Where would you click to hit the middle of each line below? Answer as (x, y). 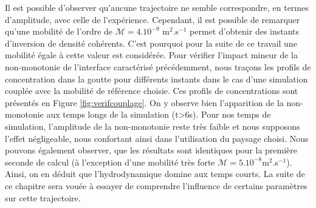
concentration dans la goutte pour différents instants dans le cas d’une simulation (156, 79)
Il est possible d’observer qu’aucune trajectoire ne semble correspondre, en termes (157, 7)
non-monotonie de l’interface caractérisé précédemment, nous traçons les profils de (158, 66)
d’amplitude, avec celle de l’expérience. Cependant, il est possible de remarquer (153, 19)
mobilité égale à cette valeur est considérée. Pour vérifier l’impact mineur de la (151, 55)
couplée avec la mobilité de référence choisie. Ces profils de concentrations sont (152, 91)
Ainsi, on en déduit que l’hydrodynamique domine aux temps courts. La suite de (155, 174)
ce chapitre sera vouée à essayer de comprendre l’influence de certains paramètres (156, 185)
